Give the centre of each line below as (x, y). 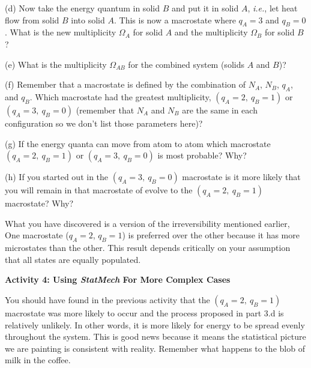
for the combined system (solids (186, 64)
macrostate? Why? (39, 203)
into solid (88, 20)
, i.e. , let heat (273, 8)
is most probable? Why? (202, 155)
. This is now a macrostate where (175, 20)
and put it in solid (205, 8)
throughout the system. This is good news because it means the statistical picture (155, 336)
